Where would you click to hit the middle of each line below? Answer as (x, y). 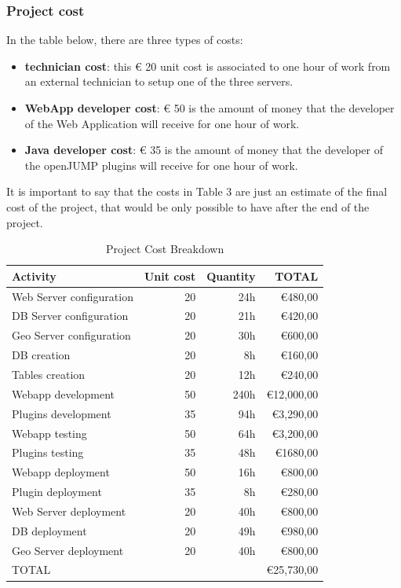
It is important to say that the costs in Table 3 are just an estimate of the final (197, 191)
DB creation (41, 355)
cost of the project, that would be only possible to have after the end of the (188, 206)
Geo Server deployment (68, 550)
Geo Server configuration (71, 335)
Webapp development (64, 393)
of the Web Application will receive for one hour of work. (162, 123)
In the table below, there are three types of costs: (125, 40)
